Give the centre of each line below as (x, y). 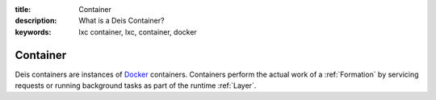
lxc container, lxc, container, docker (138, 31)
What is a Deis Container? (122, 21)
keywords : (33, 31)
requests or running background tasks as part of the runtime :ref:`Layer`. (136, 85)
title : (23, 9)
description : (36, 21)
